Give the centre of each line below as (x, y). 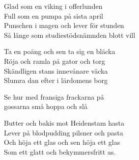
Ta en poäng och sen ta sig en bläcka (60, 51)
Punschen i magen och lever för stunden (64, 25)
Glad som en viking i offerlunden (53, 6)
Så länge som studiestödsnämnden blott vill (70, 35)
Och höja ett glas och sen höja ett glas (62, 142)
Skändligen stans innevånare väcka (56, 70)
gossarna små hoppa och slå (46, 106)
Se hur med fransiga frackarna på (54, 96)
